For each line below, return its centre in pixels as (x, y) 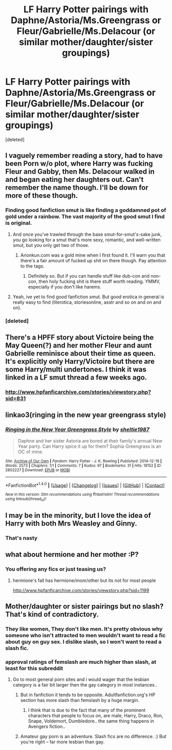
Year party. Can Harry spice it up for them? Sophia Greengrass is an (89, 446)
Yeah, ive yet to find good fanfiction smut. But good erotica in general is (89, 297)
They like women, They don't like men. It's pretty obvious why (84, 629)
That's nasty (21, 538)
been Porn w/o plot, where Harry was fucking (79, 164)
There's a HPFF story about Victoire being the (80, 337)
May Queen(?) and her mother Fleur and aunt (79, 345)
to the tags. (32, 266)
